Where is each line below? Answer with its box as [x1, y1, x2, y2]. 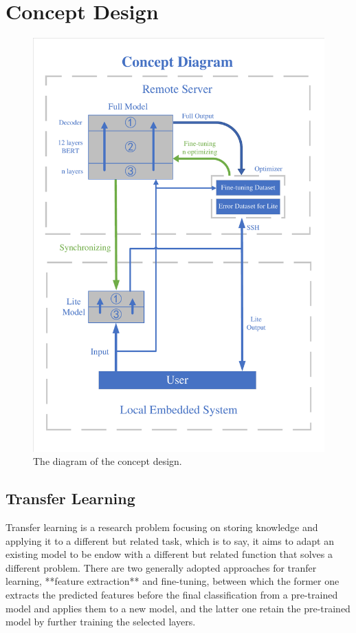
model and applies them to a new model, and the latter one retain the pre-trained [5, 601, 351, 615]
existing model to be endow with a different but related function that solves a [5, 547, 333, 561]
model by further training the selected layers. [5, 614, 196, 629]
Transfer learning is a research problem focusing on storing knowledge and [5, 520, 318, 535]
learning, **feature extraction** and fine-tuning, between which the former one [5, 574, 340, 588]
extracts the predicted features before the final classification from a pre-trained [5, 588, 338, 601]
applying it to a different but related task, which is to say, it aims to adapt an [5, 533, 334, 548]
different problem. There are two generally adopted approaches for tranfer [5, 560, 317, 574]
